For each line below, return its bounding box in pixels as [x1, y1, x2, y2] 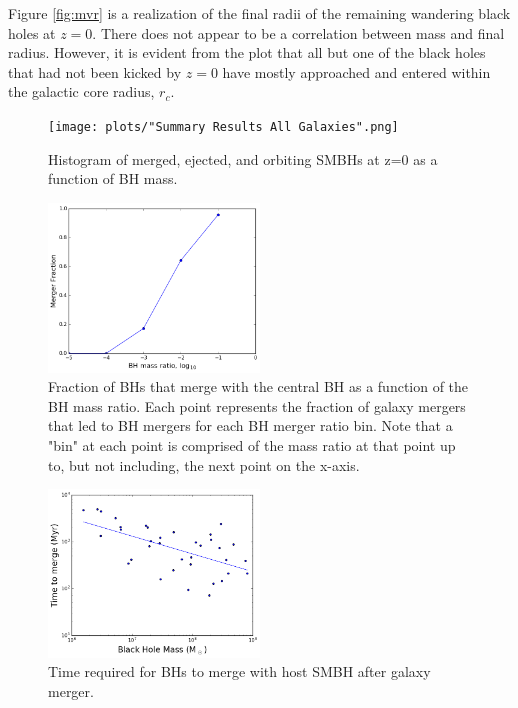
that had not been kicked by [8, 61, 182, 82]
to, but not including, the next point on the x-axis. [48, 454, 360, 475]
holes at [8, 22, 56, 43]
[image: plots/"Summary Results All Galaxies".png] [48, 119, 399, 134]
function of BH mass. [48, 168, 178, 189]
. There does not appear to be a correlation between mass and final [92, 22, 505, 43]
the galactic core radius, [8, 81, 155, 102]
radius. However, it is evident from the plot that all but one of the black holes [8, 42, 486, 63]
